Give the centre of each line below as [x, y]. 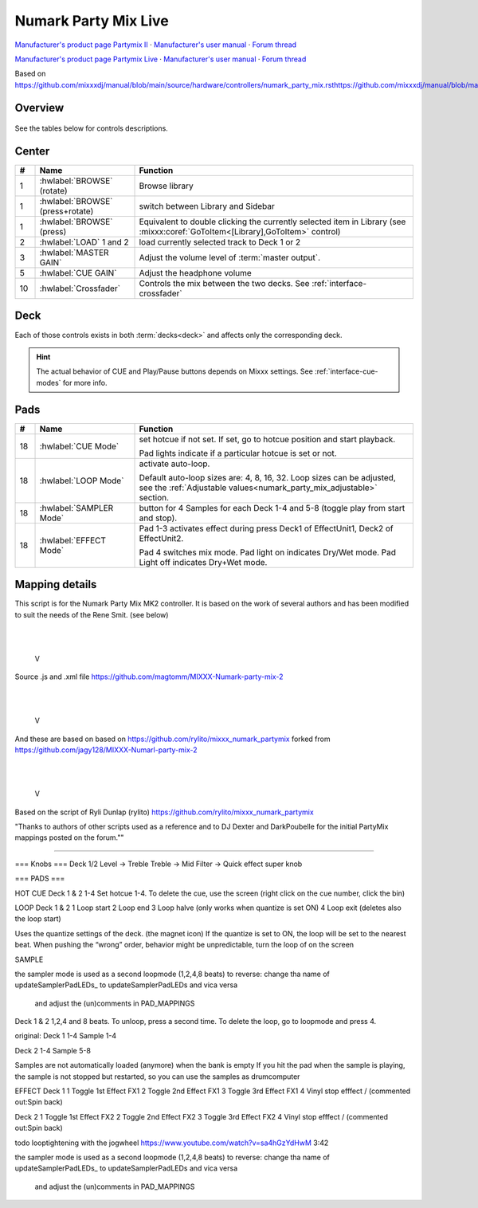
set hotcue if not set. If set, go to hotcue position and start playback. [267, 439]
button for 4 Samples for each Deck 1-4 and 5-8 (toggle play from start [272, 508]
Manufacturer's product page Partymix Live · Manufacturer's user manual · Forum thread [161, 59]
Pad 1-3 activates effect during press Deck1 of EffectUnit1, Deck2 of [266, 528]
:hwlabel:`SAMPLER [76, 508]
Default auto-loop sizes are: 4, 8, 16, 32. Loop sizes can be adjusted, [267, 477]
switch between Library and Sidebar [207, 206]
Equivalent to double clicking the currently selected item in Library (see [272, 222]
